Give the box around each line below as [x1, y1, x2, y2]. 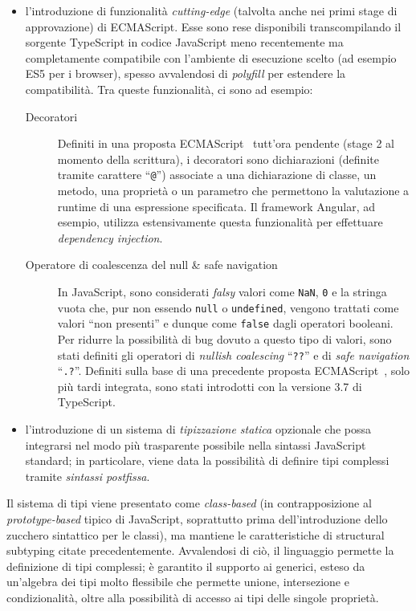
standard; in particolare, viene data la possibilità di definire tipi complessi [25, 452, 389, 469]
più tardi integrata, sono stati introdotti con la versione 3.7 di [57, 377, 362, 394]
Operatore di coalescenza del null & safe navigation [25, 256, 278, 273]
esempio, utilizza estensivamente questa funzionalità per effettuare [57, 214, 383, 230]
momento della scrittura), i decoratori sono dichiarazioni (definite [57, 150, 379, 167]
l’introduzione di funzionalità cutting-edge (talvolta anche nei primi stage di [25, 2, 398, 18]
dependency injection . [57, 229, 163, 246]
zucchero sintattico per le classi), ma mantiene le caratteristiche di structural [6, 526, 385, 543]
